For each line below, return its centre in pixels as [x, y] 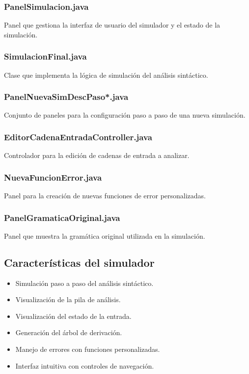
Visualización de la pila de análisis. [68, 299]
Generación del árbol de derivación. [69, 332]
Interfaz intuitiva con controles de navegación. [85, 365]
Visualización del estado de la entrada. [73, 316]
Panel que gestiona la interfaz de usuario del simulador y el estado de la [112, 25]
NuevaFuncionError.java [53, 177]
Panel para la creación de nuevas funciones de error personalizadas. [105, 196]
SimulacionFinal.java [45, 56]
